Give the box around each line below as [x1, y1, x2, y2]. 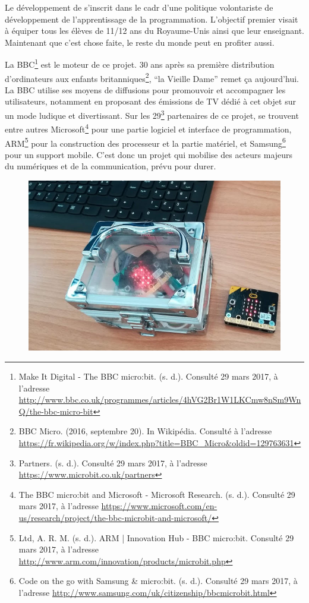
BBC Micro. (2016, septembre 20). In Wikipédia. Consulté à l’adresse [18, 425, 272, 437]
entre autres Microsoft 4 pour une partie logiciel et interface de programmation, [5, 121, 292, 135]
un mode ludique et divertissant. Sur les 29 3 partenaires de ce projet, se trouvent [5, 108, 299, 121]
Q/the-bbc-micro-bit [18, 405, 93, 417]
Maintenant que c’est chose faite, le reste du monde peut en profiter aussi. [5, 36, 275, 48]
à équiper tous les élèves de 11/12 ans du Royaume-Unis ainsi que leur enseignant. [5, 24, 304, 37]
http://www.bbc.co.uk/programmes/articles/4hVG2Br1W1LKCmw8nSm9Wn [18, 393, 301, 406]
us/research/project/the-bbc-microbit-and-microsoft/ [18, 511, 212, 523]
